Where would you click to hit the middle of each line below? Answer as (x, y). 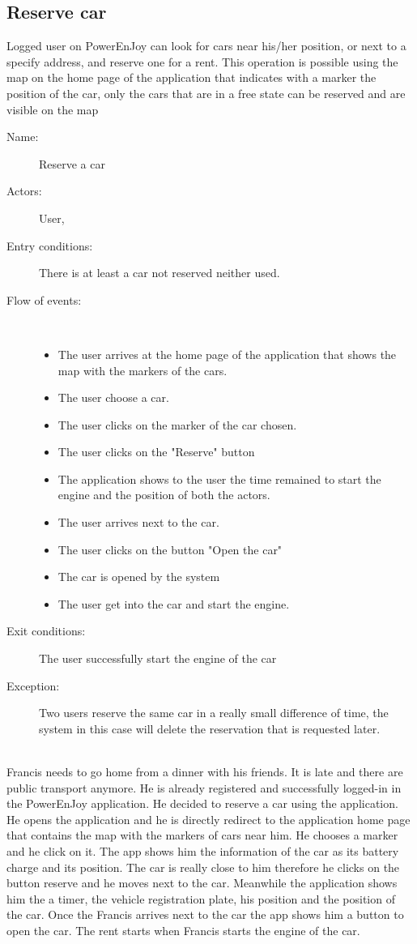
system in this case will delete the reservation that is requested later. (210, 728)
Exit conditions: (46, 631)
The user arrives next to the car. (138, 522)
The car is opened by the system (139, 577)
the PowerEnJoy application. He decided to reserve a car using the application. (202, 803)
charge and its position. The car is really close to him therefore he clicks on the (203, 867)
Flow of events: (44, 299)
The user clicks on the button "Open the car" (170, 549)
